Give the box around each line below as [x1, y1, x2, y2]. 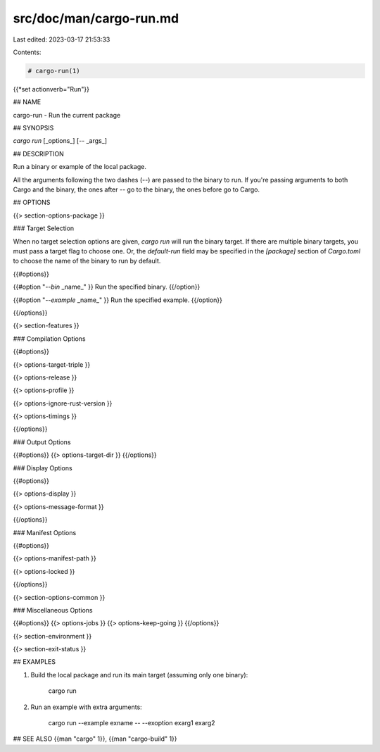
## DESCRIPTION [13, 149, 65, 158]
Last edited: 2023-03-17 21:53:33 [13, 35, 110, 44]
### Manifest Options [13, 528, 77, 537]
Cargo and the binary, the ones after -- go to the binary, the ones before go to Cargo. [13, 185, 260, 194]
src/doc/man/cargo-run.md [13, 11, 179, 26]
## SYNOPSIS [13, 124, 54, 132]
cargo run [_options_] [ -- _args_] [13, 137, 107, 145]
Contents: [13, 48, 42, 56]
